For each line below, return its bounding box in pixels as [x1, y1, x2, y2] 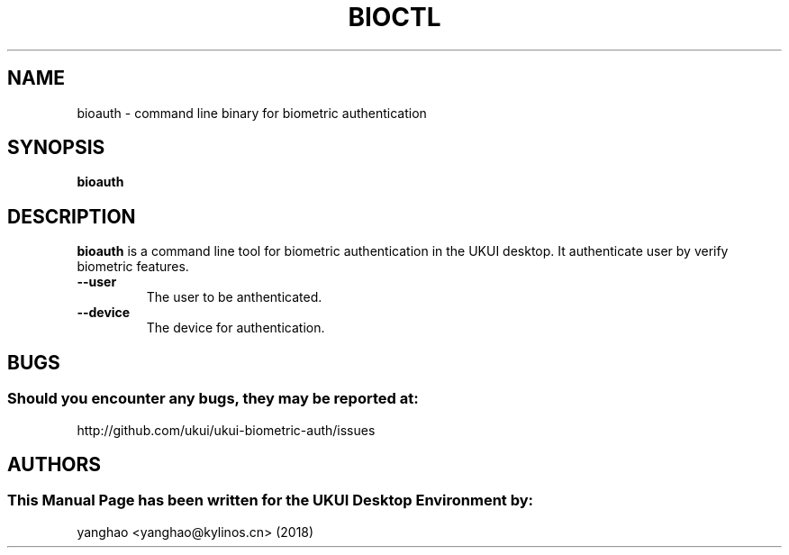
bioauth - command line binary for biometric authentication [77, 105, 427, 121]
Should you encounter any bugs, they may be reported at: [7, 389, 419, 408]
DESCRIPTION [7, 205, 136, 228]
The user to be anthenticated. [146, 289, 322, 305]
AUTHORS [7, 452, 102, 476]
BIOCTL [348, 2, 441, 32]
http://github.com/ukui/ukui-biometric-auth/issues [77, 422, 376, 438]
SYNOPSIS [7, 136, 105, 159]
